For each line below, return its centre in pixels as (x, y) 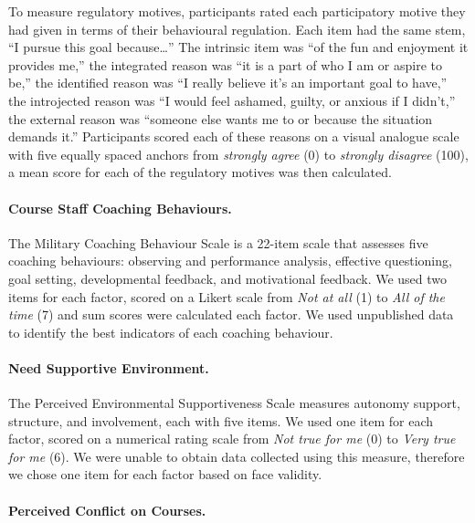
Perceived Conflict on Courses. (107, 510)
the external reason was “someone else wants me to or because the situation (221, 118)
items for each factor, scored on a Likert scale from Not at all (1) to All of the (227, 296)
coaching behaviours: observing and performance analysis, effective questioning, (230, 261)
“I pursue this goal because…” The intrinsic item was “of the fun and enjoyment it (238, 47)
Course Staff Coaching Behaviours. (120, 208)
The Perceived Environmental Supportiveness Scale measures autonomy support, (234, 403)
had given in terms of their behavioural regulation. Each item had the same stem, (237, 29)
